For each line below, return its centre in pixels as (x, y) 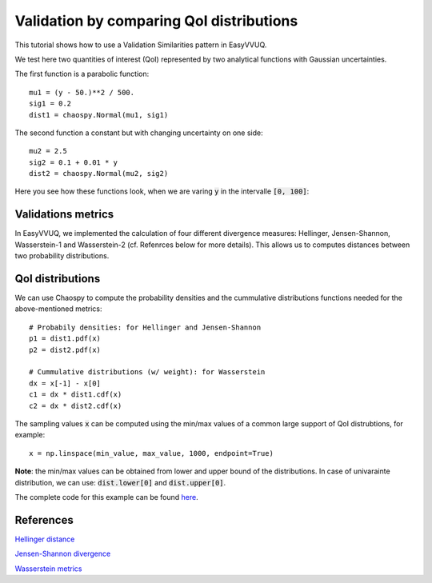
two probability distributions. (62, 256)
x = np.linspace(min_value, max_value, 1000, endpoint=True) (151, 453)
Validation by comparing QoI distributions (156, 21)
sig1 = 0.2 (50, 104)
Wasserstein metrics (48, 569)
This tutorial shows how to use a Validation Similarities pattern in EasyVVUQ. (141, 45)
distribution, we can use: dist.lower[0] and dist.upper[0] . (120, 482)
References (44, 520)
